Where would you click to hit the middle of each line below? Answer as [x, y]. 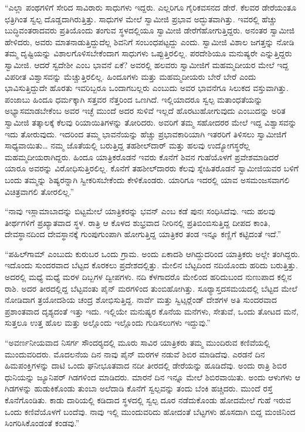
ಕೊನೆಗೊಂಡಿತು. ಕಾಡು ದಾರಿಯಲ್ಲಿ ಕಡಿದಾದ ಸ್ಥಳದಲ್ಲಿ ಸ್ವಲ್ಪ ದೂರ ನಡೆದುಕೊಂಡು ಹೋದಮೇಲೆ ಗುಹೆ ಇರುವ [148, 400]
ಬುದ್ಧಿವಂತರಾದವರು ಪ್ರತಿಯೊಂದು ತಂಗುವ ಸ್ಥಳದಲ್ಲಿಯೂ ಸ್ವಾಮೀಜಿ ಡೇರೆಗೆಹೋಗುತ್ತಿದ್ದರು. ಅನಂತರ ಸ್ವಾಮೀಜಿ [150, 30]
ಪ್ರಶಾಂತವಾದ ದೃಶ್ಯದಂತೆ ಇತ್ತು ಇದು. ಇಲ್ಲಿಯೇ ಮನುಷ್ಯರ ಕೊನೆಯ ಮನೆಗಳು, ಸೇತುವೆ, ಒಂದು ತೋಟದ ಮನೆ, [152, 311]
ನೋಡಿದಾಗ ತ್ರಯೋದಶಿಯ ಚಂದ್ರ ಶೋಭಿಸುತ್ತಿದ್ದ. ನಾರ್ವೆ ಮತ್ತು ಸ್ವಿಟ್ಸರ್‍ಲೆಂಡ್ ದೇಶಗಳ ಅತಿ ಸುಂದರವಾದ [141, 300]
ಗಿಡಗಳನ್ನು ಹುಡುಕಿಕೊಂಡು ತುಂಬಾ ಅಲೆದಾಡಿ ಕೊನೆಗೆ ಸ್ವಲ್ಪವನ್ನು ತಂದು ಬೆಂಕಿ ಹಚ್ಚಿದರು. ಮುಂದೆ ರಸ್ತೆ [139, 388]
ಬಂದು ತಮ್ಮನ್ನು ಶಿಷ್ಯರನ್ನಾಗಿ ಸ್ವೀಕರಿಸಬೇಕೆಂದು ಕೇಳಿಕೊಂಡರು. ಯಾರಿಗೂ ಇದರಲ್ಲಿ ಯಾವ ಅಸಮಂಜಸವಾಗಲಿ [147, 179]
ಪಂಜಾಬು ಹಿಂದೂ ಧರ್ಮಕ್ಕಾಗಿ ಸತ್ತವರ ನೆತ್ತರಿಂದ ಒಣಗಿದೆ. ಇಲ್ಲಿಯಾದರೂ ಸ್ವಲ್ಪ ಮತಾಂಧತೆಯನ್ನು [134, 99]
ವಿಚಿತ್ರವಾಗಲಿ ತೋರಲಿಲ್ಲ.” [40, 191]
